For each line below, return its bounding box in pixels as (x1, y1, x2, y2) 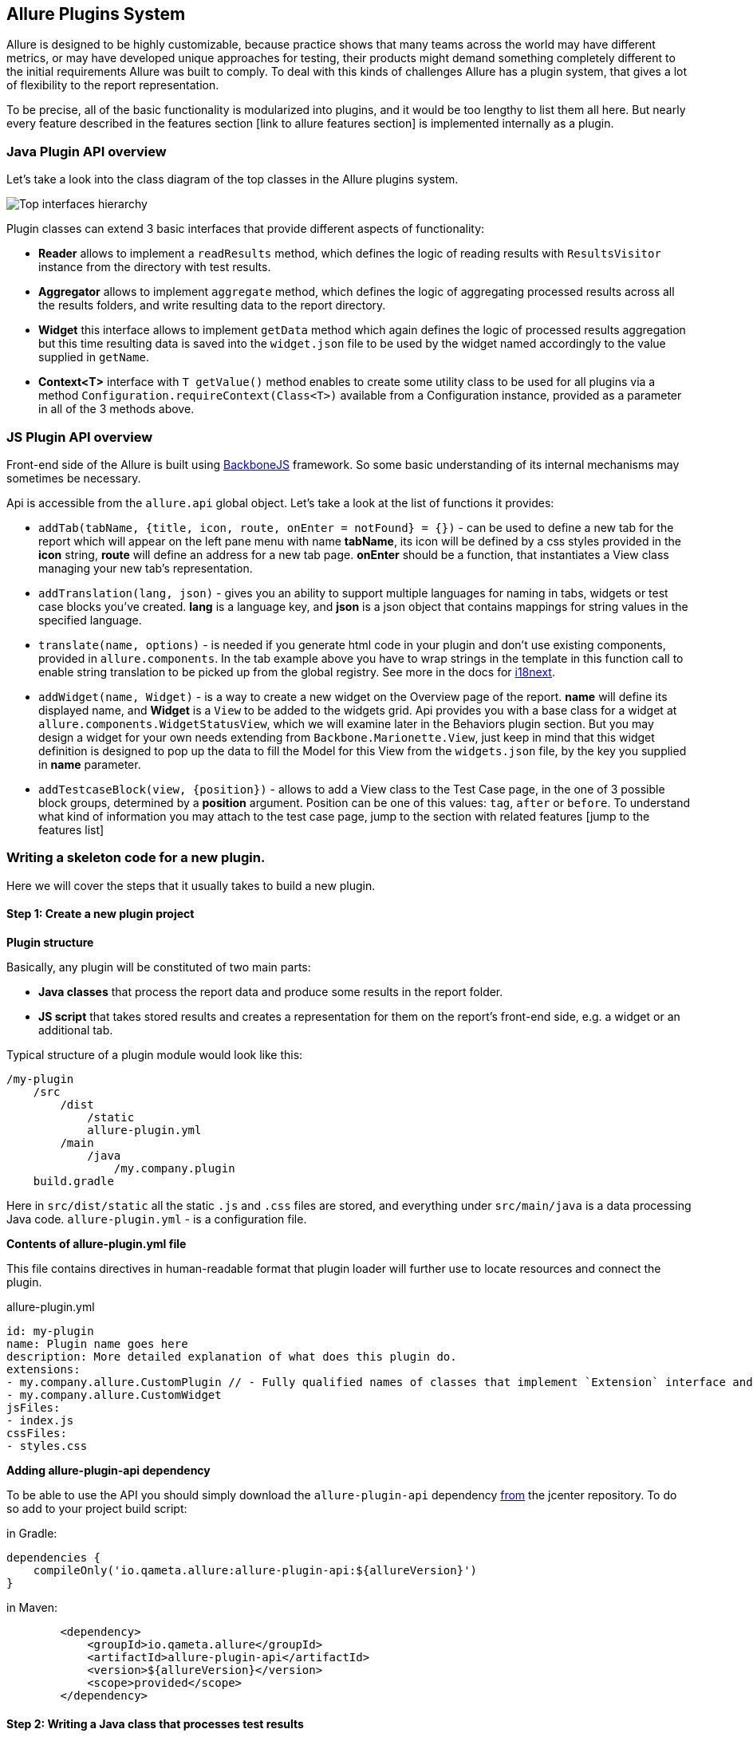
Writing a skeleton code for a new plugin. (6, 849, 266, 866)
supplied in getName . (38, 350, 149, 364)
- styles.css (6, 1439, 88, 1452)
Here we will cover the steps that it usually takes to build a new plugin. (6, 878, 376, 892)
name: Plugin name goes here (6, 1337, 188, 1350)
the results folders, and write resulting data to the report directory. (38, 298, 386, 313)
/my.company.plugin (113, 1161, 235, 1175)
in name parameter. (38, 757, 141, 771)
